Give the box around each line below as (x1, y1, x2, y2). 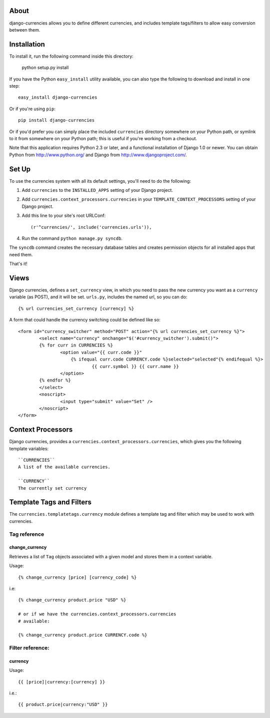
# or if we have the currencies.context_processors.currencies (18, 611, 176, 617)
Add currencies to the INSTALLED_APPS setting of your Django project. (21, 187, 173, 193)
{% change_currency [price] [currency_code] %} (18, 574, 137, 580)
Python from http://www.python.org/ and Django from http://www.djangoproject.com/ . (9, 152, 187, 158)
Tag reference (9, 531, 44, 538)
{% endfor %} (39, 378, 71, 383)
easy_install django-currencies (18, 95, 97, 100)
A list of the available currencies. (18, 464, 111, 470)
